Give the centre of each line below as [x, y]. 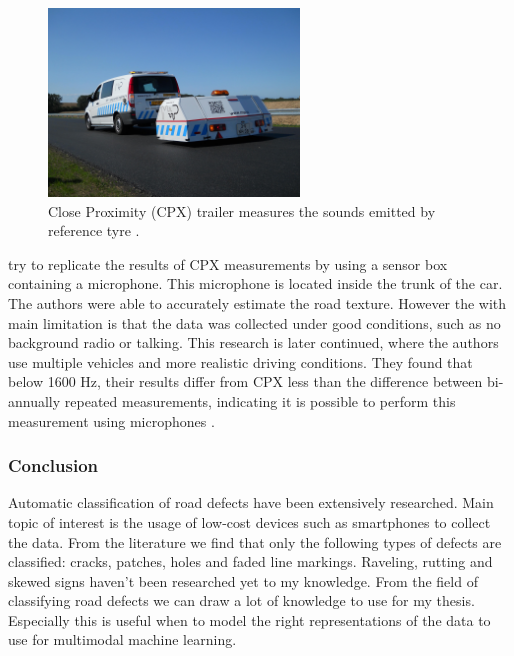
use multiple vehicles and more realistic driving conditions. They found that [240, 361]
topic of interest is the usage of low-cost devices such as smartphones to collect [249, 521]
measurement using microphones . [111, 420]
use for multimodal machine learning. [122, 639]
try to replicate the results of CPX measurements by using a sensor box [228, 263]
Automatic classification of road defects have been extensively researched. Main [251, 502]
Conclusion [53, 465]
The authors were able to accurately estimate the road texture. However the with [257, 302]
